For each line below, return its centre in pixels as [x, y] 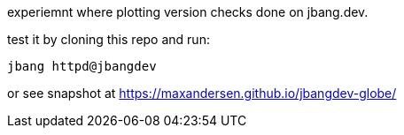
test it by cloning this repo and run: [109, 39]
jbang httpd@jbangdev [82, 66]
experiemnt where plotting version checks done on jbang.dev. [188, 12]
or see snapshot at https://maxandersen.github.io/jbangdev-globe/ [202, 93]
